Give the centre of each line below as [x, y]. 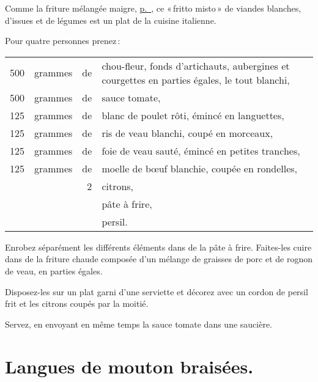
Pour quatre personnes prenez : [63, 41]
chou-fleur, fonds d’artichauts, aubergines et [196, 65]
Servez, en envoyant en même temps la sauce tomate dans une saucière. [139, 324]
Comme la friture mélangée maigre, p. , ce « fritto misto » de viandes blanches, [153, 8]
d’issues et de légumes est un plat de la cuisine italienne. [111, 20]
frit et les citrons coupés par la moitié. [77, 303]
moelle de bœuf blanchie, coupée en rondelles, [200, 168]
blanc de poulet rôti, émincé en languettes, [193, 115]
